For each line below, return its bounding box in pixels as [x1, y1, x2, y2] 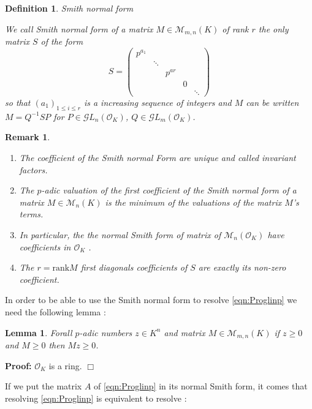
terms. [19, 208, 44, 220]
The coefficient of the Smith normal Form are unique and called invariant [19, 151, 296, 163]
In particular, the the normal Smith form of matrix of [19, 228, 221, 241]
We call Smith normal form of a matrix [5, 22, 153, 35]
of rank [222, 22, 249, 35]
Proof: [5, 359, 32, 372]
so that [5, 96, 31, 109]
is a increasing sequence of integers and [83, 96, 232, 109]
